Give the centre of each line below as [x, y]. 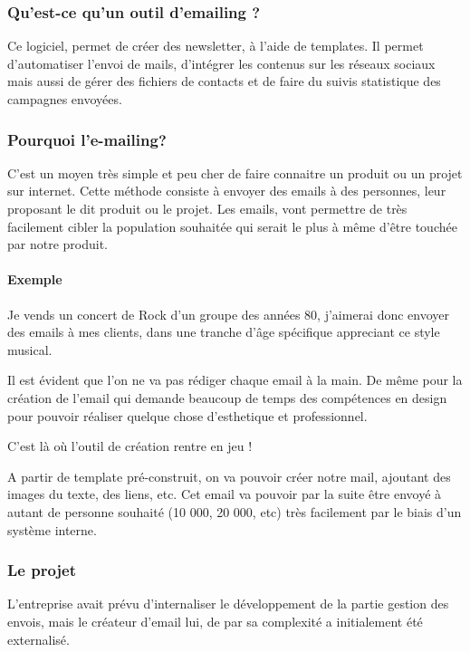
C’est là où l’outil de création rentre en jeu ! [130, 446]
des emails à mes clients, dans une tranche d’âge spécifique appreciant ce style [224, 332]
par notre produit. [58, 244]
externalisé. [38, 639]
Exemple [35, 279]
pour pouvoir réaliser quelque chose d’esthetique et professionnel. [187, 415]
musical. [30, 349]
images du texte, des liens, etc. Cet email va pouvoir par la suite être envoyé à [225, 494]
